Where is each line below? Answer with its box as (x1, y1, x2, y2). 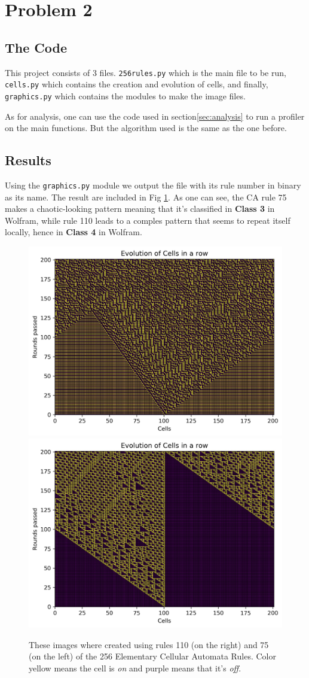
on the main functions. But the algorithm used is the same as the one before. (5, 121, 287, 134)
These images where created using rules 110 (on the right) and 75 (29, 638, 269, 650)
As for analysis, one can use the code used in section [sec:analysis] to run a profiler (5, 110, 305, 122)
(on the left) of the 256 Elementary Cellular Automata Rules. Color (29, 650, 276, 662)
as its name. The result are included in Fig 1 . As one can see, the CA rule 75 (5, 190, 287, 203)
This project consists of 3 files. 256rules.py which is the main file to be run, (5, 66, 286, 78)
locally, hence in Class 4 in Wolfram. (5, 226, 142, 238)
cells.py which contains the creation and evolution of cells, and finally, (5, 78, 268, 90)
